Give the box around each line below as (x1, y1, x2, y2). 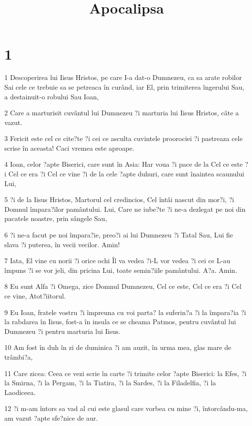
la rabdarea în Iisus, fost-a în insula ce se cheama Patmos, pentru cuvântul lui (4, 316, 236, 327)
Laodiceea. (4, 387, 36, 397)
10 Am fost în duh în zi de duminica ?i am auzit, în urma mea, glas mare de (4, 342, 232, 352)
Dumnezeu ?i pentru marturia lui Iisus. (4, 326, 121, 336)
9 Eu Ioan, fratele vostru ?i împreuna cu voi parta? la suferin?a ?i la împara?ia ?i (4, 307, 246, 317)
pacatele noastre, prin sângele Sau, (4, 213, 107, 223)
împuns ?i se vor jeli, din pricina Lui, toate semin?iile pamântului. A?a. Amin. (4, 265, 237, 275)
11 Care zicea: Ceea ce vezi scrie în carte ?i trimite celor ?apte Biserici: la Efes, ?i (4, 368, 247, 378)
